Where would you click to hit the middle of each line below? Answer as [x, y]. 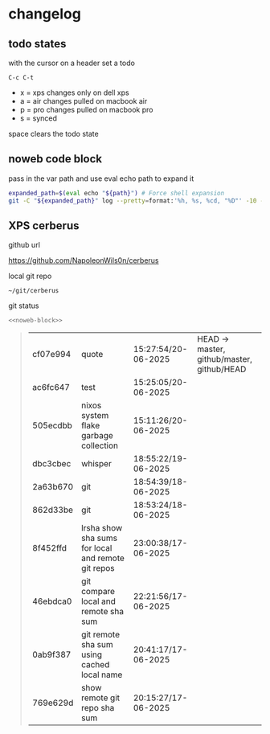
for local [97, 548]
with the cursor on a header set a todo [72, 63]
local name [102, 675]
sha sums [100, 538]
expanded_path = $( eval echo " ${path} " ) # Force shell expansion [117, 193]
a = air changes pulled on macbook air [84, 101]
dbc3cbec [51, 464]
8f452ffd [49, 548]
